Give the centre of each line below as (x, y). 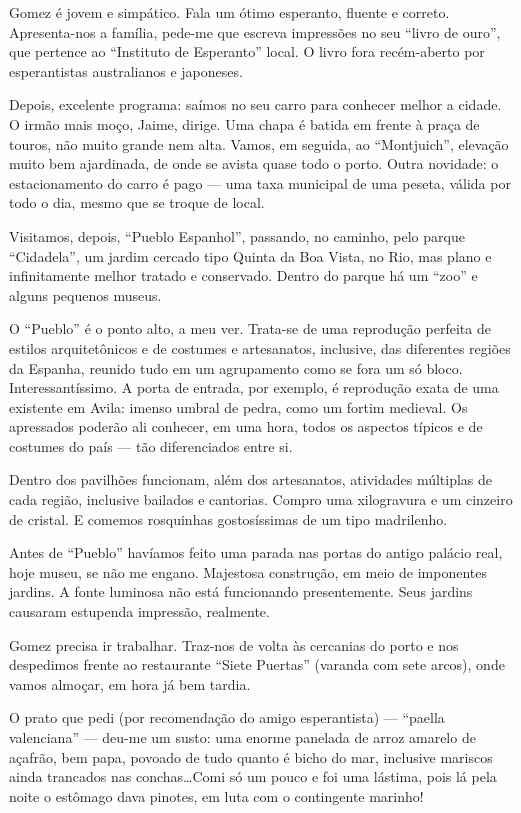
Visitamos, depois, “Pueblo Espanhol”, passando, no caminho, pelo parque (237, 235)
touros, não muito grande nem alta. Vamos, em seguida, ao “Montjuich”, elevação (259, 143)
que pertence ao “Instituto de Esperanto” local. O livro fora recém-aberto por (247, 51)
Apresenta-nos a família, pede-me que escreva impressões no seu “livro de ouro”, (255, 31)
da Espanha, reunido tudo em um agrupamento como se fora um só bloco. (236, 367)
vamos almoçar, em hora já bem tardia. (130, 683)
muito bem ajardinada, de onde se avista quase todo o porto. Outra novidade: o (254, 163)
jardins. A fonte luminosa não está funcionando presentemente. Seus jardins (241, 591)
